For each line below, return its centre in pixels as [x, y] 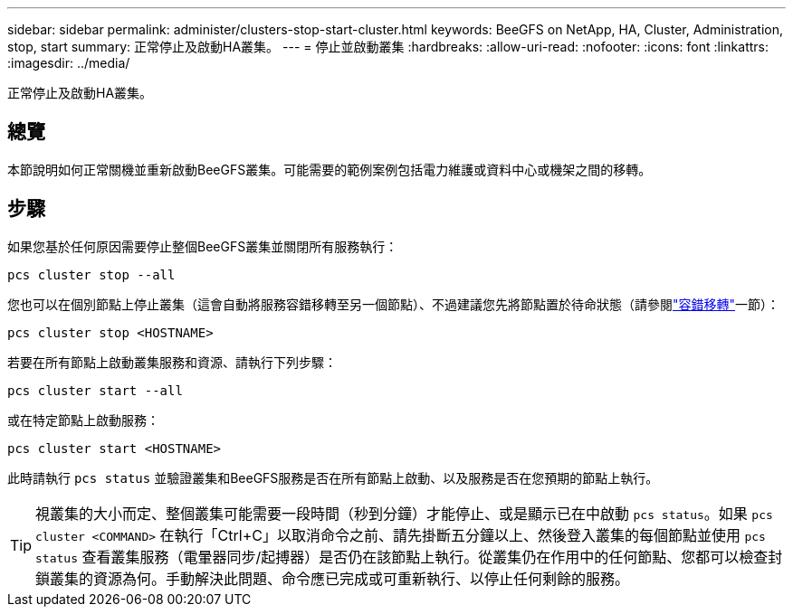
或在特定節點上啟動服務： [83, 420]
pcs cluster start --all [95, 390]
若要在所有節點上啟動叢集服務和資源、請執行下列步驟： [172, 362]
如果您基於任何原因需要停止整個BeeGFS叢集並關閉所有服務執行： [203, 246]
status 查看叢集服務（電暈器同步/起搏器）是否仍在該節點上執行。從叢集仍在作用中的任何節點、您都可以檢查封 [409, 557]
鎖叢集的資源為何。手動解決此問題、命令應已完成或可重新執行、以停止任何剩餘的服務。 [333, 578]
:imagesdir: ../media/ [69, 63]
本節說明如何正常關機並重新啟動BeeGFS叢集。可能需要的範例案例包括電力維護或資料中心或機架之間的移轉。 [330, 169]
